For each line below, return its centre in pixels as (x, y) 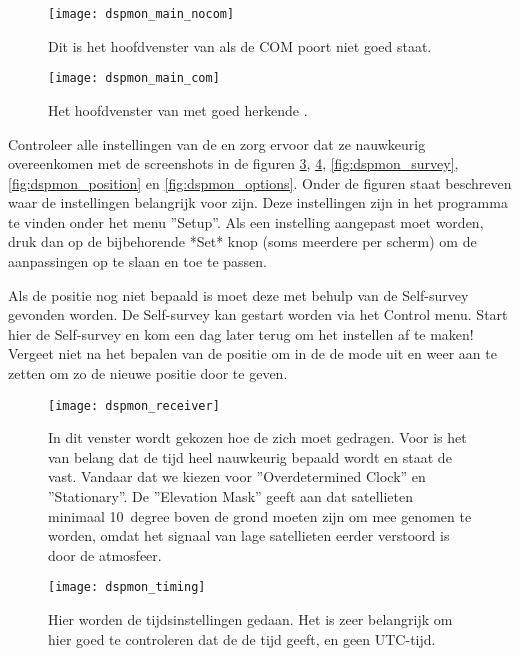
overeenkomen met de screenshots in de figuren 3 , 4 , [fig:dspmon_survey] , (233, 163)
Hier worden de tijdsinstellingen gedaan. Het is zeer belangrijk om (250, 619)
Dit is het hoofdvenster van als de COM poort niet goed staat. (240, 45)
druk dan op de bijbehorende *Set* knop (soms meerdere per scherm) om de (242, 241)
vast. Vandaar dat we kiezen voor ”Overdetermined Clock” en (237, 476)
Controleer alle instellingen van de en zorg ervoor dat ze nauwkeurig (217, 143)
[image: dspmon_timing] (127, 587)
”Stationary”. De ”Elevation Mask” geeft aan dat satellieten (230, 496)
